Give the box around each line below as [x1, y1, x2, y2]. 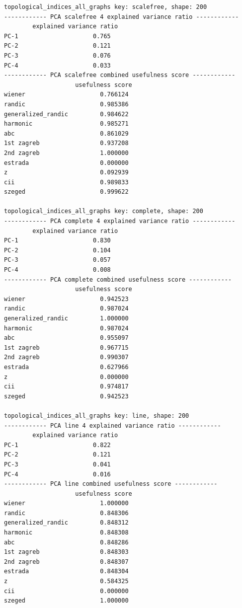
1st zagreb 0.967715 [4, 344, 129, 351]
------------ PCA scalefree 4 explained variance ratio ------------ [4, 13, 239, 20]
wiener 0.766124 [4, 91, 129, 98]
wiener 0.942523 [4, 295, 129, 303]
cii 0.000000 [4, 587, 129, 595]
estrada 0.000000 [4, 159, 129, 166]
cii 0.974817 [4, 383, 129, 390]
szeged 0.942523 [4, 392, 129, 400]
